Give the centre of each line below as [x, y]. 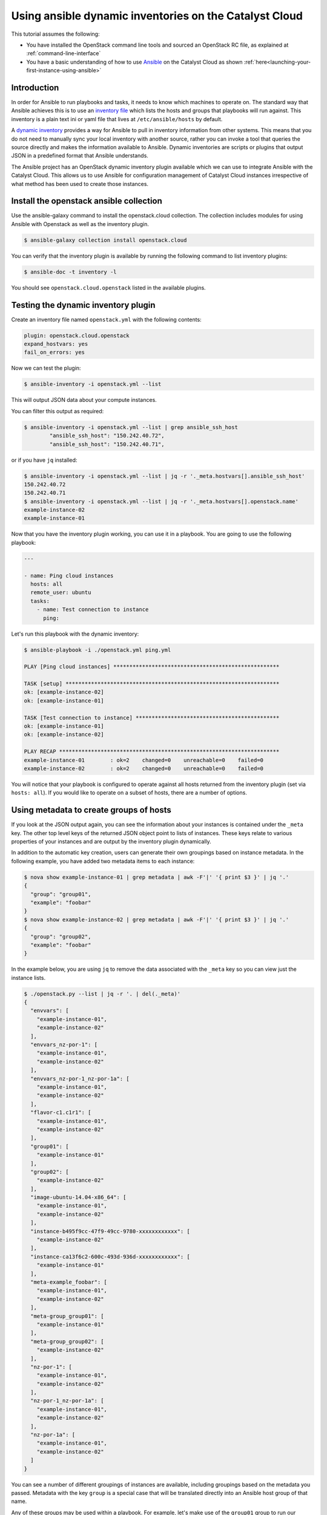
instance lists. [28, 977]
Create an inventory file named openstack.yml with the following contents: [107, 319]
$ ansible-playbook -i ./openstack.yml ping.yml [97, 650]
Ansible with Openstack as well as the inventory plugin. [80, 224]
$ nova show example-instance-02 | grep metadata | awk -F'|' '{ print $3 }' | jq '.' [157, 919]
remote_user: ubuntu [61, 593]
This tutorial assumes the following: [55, 34]
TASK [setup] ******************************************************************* [152, 684]
